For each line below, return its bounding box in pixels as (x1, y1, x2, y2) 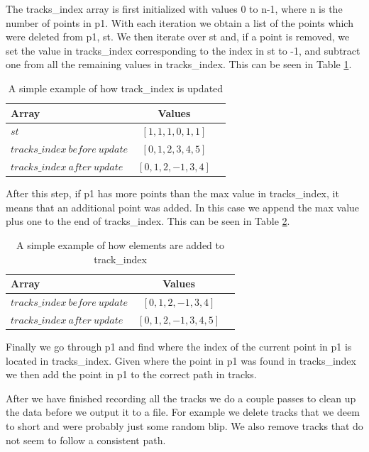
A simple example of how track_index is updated (8, 80, 224, 95)
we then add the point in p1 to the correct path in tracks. (6, 367, 257, 382)
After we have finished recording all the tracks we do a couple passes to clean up (6, 390, 356, 405)
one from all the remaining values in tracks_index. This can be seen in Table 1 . (6, 57, 352, 72)
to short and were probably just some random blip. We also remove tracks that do (6, 418, 363, 433)
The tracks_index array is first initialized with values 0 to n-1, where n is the (6, 1, 343, 16)
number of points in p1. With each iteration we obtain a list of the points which (6, 15, 353, 30)
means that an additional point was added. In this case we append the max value (6, 199, 360, 214)
